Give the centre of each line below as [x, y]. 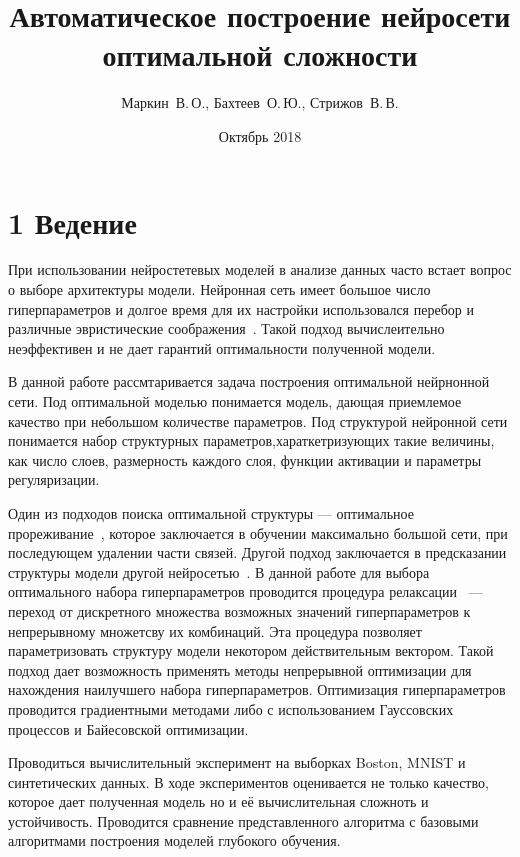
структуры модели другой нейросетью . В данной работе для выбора [219, 571]
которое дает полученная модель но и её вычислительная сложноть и [218, 801]
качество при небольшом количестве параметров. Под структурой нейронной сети [258, 420]
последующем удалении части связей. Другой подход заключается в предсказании [257, 552]
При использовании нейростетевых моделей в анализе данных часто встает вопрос [260, 269]
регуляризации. [54, 479]
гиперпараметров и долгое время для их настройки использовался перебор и [241, 308]
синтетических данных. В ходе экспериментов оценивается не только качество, [248, 781]
